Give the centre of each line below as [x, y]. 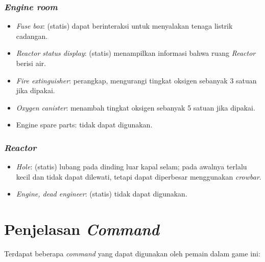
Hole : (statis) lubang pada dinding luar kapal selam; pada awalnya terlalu [131, 167]
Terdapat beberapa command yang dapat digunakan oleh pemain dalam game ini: [132, 254]
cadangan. [32, 36]
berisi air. [31, 63]
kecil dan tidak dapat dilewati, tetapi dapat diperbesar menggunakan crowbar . [139, 176]
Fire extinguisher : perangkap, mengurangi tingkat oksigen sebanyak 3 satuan [136, 80]
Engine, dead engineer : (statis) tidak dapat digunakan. [102, 194]
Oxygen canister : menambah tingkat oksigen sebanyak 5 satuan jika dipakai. [136, 107]
